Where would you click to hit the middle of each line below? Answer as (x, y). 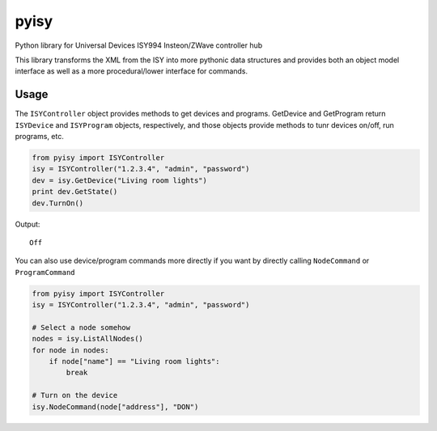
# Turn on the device (75, 395)
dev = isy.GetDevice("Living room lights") (120, 180)
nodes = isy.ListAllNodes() (87, 339)
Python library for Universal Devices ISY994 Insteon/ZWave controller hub (139, 45)
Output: (28, 224)
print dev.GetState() (75, 192)
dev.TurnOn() (58, 203)
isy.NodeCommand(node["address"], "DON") (115, 407)
